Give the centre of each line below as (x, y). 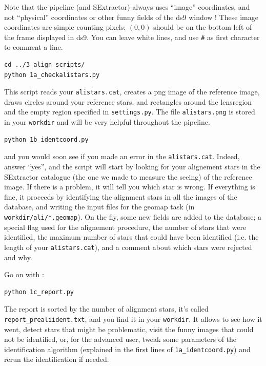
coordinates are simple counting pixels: (65, 27)
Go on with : (24, 274)
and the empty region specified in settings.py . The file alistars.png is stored (130, 112)
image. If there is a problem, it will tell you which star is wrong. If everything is (130, 187)
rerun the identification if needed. (57, 359)
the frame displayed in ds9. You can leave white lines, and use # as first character (132, 37)
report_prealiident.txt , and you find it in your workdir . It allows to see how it (133, 319)
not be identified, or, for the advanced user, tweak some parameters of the (120, 339)
